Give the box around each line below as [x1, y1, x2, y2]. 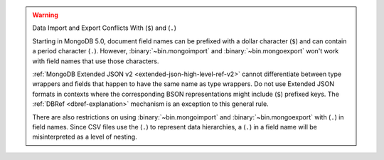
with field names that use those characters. [32, 57, 159, 65]
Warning [32, 11, 58, 19]
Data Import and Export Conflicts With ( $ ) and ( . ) [32, 23, 177, 32]
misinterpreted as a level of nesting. [32, 132, 138, 142]
